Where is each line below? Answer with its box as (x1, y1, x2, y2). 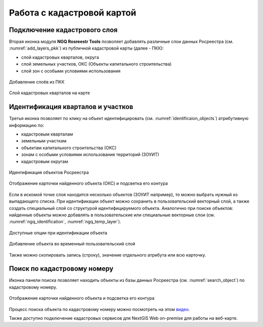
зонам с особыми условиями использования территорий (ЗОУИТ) (21, 152, 159, 157)
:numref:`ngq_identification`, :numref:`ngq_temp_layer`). (9, 219, 121, 224)
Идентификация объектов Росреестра (9, 170, 89, 175)
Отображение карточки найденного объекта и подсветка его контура (9, 295, 155, 301)
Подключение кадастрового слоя (9, 26, 118, 34)
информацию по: (9, 122, 44, 128)
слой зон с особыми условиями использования (21, 68, 121, 74)
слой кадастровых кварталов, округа (21, 54, 99, 60)
